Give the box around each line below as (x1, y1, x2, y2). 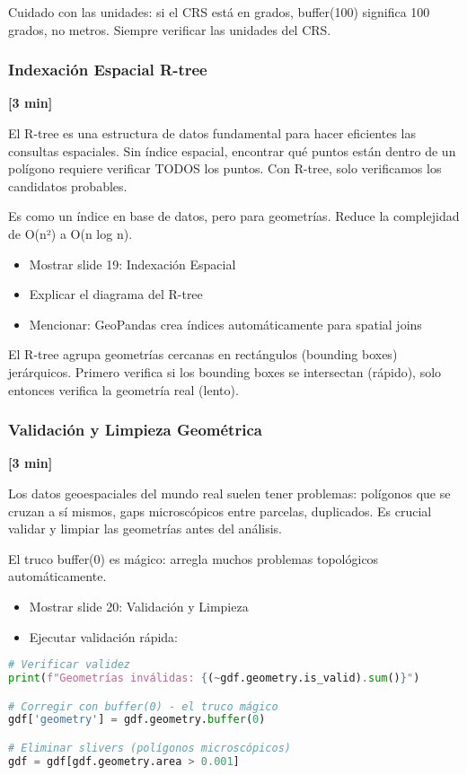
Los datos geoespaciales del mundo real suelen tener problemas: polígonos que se (8, 483, 451, 502)
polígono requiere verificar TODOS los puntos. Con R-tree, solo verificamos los (8, 159, 442, 178)
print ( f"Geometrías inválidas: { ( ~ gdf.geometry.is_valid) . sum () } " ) (8, 671, 420, 684)
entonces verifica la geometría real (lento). (8, 380, 239, 399)
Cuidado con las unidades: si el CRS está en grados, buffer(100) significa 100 (8, 3, 430, 21)
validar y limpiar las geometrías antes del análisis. (8, 519, 282, 538)
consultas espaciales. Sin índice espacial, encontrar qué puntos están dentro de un (8, 141, 456, 160)
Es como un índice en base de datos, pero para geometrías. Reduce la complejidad (8, 207, 460, 225)
